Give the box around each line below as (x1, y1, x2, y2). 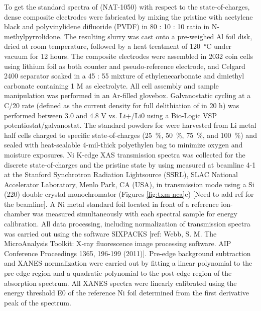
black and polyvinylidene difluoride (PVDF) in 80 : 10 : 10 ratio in (4, 21, 210, 32)
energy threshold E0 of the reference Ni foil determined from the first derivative (4, 287, 249, 298)
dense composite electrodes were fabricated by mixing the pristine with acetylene (4, 11, 253, 22)
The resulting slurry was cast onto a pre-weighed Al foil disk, (64, 31, 252, 41)
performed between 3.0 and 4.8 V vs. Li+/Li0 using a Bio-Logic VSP (4, 110, 217, 120)
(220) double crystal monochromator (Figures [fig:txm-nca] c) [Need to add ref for (4, 189, 254, 199)
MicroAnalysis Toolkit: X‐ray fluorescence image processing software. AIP (4, 238, 231, 249)
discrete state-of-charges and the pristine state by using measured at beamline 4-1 (4, 159, 256, 170)
